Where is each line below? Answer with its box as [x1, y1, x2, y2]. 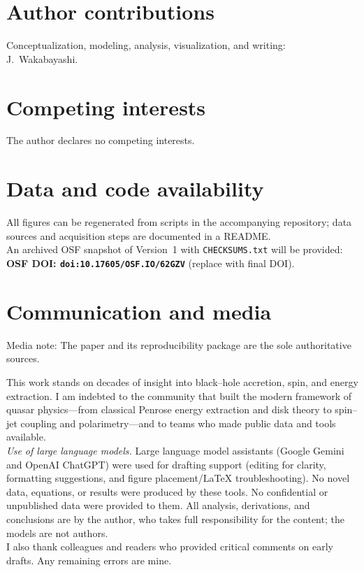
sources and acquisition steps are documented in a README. [6, 228, 271, 243]
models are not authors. [6, 525, 108, 540]
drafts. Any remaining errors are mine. [6, 552, 172, 567]
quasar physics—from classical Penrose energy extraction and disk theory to [6, 402, 332, 417]
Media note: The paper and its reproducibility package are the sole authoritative [6, 337, 351, 352]
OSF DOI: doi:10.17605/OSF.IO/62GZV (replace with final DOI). [6, 256, 295, 270]
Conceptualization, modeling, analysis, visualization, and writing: [6, 38, 286, 52]
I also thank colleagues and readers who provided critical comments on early [6, 539, 333, 554]
